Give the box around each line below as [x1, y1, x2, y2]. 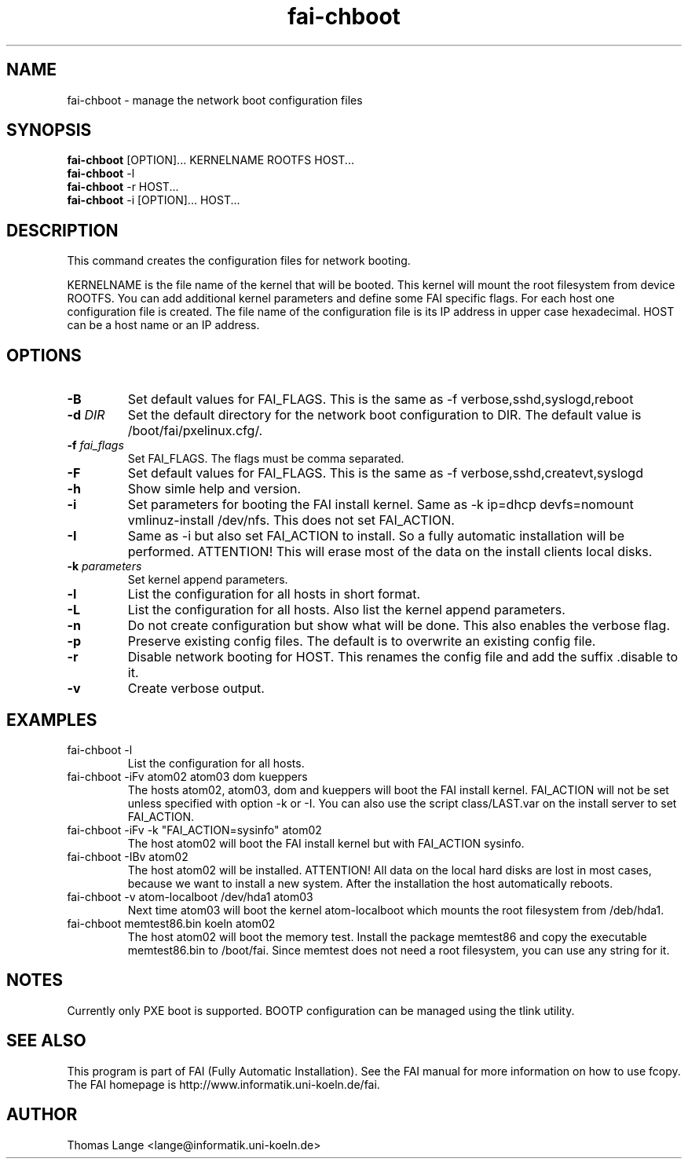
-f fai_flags [67, 438, 124, 452]
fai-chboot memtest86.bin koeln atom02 [67, 916, 276, 930]
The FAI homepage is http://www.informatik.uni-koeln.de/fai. [67, 1077, 380, 1091]
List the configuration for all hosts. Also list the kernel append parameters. [127, 602, 565, 618]
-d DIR [67, 407, 105, 423]
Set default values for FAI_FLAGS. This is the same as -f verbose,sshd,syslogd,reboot [127, 391, 634, 408]
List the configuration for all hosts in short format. [127, 586, 421, 603]
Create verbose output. [127, 680, 265, 697]
